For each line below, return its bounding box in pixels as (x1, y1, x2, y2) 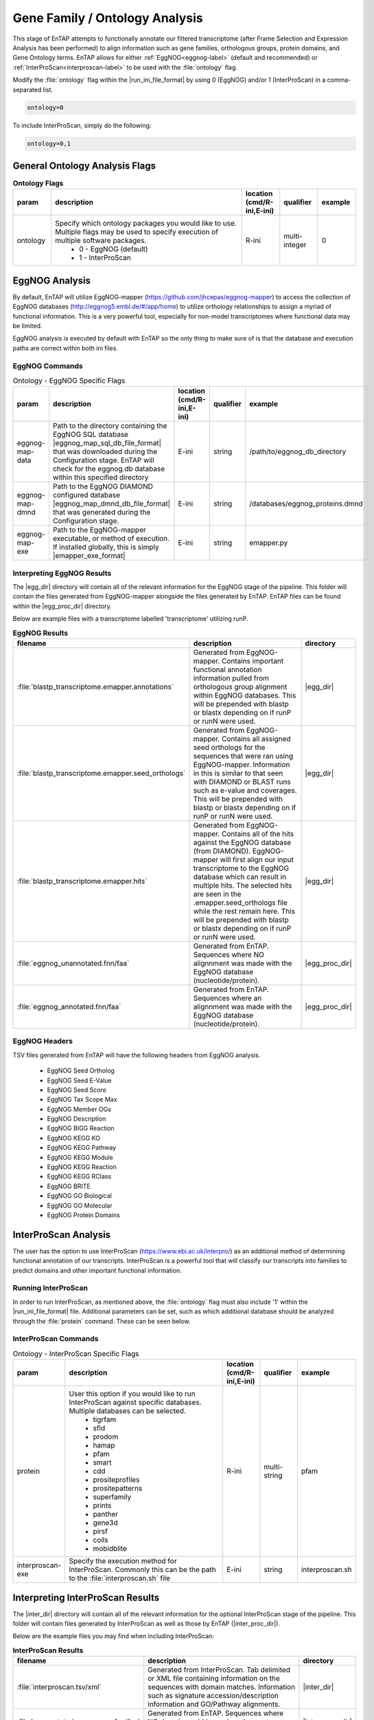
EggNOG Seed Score (47, 1086, 106, 1094)
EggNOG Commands (12, 361, 83, 371)
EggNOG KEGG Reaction (47, 1163, 117, 1171)
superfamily (93, 1492, 132, 1502)
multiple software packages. (55, 236, 147, 246)
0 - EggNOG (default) (79, 244, 148, 254)
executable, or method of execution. (52, 534, 170, 544)
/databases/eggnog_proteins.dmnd (249, 499, 363, 508)
